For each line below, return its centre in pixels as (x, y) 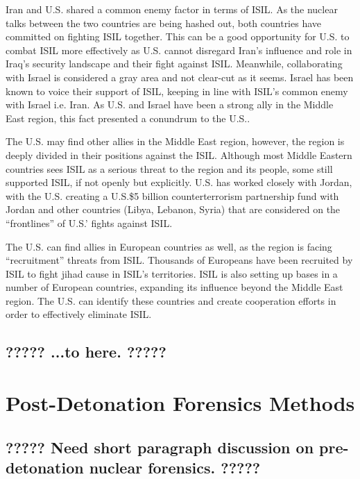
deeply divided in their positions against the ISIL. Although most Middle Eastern (179, 154)
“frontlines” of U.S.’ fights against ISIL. (89, 222)
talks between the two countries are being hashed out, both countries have (164, 23)
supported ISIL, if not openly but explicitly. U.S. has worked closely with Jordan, (179, 182)
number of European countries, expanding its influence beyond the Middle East (174, 287)
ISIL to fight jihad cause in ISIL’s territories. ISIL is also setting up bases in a (172, 273)
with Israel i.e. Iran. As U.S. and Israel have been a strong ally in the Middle (170, 104)
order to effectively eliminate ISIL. (79, 314)
